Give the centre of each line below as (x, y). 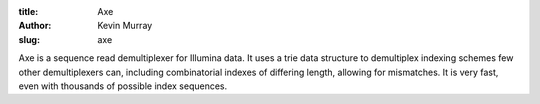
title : (28, 11)
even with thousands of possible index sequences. (123, 86)
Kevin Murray (125, 26)
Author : (35, 26)
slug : (29, 39)
